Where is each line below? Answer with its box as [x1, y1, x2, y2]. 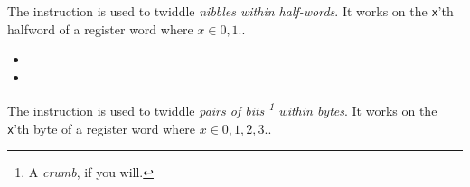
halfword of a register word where [7, 19, 193, 38]
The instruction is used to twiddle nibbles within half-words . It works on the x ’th [7, 2, 454, 20]
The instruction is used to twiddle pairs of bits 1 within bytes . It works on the [7, 98, 437, 120]
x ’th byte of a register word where [7, 118, 196, 137]
